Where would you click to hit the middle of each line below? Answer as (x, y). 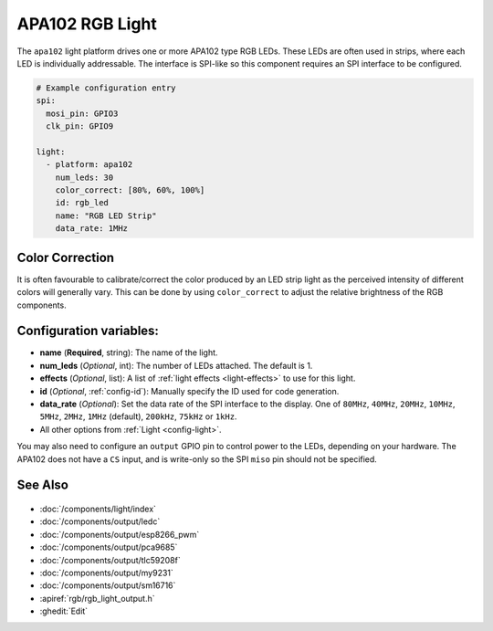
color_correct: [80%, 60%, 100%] (130, 190)
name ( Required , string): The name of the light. (129, 352)
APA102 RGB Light (87, 24)
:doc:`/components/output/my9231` (106, 573)
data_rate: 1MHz (91, 229)
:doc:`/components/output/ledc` (100, 521)
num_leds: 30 (84, 177)
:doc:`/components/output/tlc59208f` (110, 560)
